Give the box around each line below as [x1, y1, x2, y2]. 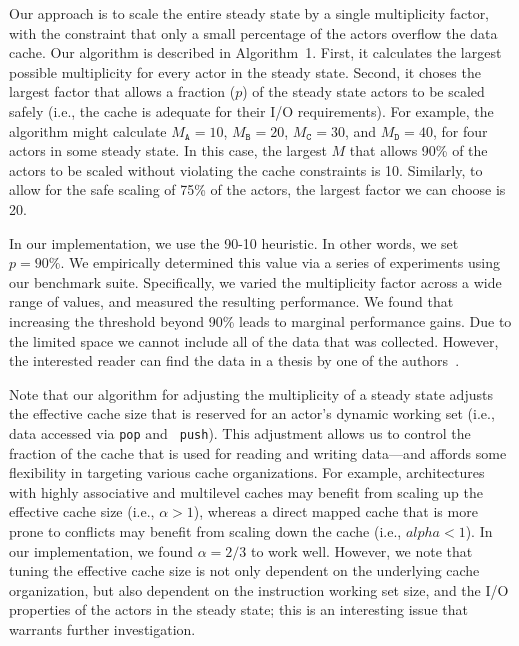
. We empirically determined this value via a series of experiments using [60, 252, 500, 273]
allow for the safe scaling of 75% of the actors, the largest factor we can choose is [9, 179, 506, 200]
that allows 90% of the [349, 140, 488, 161]
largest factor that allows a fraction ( [9, 81, 236, 102]
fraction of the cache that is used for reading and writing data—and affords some [9, 442, 507, 463]
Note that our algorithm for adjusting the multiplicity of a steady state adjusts [9, 383, 493, 404]
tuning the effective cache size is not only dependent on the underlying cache [9, 560, 480, 581]
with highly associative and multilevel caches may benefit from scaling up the [9, 481, 483, 502]
